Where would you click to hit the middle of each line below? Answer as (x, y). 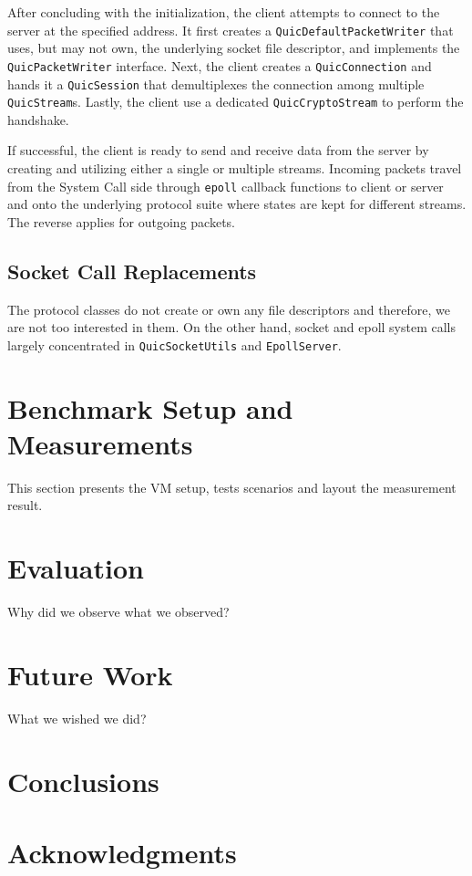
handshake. (38, 119)
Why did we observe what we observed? (118, 612)
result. (25, 505)
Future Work (90, 674)
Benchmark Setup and (150, 407)
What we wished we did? (77, 718)
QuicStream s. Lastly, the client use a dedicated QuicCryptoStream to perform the (236, 102)
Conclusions (83, 781)
